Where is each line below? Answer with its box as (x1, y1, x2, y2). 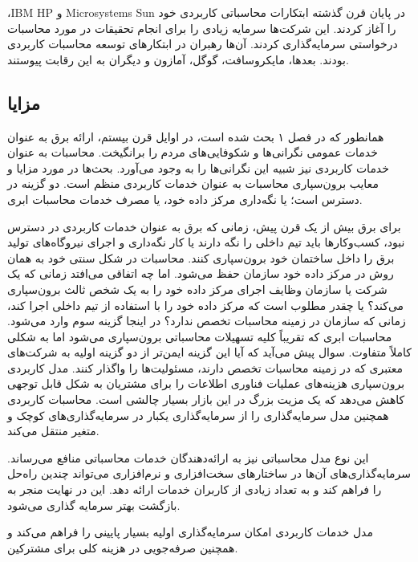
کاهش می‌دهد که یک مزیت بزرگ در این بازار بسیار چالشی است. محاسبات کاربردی (7, 391, 405, 408)
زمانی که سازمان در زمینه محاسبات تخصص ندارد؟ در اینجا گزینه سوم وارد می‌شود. (7, 312, 406, 329)
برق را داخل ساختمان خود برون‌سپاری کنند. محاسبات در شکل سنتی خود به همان (7, 249, 395, 266)
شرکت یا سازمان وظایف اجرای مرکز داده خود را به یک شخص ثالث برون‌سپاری (7, 280, 388, 297)
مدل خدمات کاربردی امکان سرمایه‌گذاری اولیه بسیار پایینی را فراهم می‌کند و (7, 523, 373, 540)
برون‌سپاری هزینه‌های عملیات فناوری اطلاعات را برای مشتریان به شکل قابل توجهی (7, 375, 405, 392)
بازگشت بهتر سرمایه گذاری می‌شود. (7, 496, 181, 513)
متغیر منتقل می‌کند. (7, 422, 99, 439)
